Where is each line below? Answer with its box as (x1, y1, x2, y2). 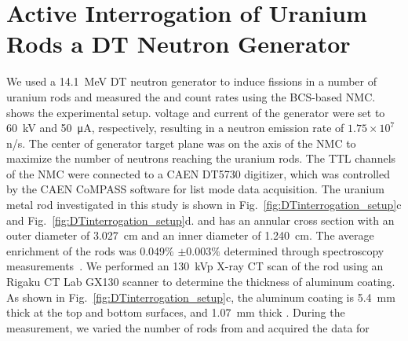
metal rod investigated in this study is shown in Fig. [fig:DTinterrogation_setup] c (6, 196, 402, 213)
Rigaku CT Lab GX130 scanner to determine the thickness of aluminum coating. (6, 273, 395, 290)
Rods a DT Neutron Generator (6, 27, 351, 60)
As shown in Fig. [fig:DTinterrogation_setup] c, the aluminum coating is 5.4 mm (6, 288, 395, 305)
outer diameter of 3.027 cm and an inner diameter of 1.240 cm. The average (6, 227, 374, 244)
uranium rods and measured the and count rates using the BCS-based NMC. (6, 88, 376, 104)
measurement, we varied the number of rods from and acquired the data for (6, 319, 370, 335)
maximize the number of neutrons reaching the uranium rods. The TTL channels (6, 150, 396, 167)
